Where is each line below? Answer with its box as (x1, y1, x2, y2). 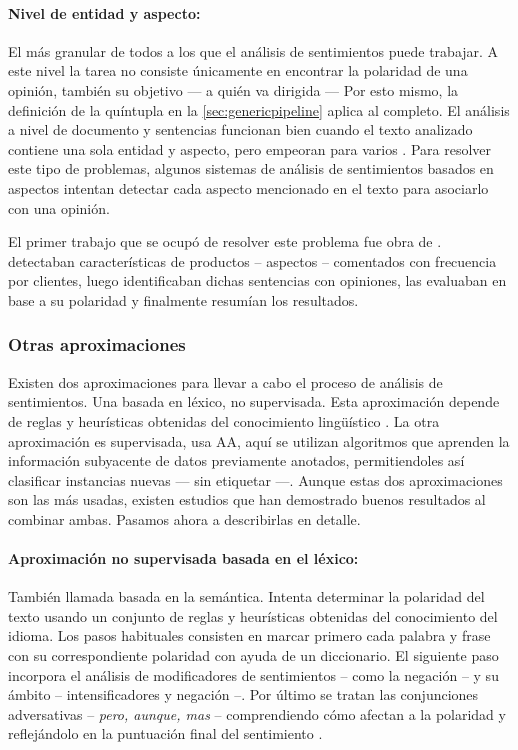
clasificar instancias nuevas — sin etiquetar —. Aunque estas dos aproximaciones (8, 469, 503, 490)
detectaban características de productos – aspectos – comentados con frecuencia (8, 250, 497, 271)
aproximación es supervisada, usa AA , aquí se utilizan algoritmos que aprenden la (8, 430, 510, 451)
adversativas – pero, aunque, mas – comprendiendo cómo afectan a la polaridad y (8, 703, 506, 724)
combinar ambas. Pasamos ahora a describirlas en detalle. (8, 508, 361, 529)
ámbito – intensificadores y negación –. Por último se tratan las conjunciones (8, 684, 479, 705)
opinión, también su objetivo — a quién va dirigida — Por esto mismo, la (8, 79, 459, 100)
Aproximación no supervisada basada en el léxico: (8, 548, 359, 569)
